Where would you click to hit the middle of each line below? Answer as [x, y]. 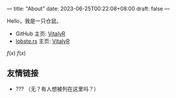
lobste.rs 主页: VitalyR [42, 41]
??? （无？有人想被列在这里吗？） [57, 88]
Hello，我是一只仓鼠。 [34, 21]
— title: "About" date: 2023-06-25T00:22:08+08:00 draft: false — [88, 9]
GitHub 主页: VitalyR [40, 33]
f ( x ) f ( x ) [17, 53]
